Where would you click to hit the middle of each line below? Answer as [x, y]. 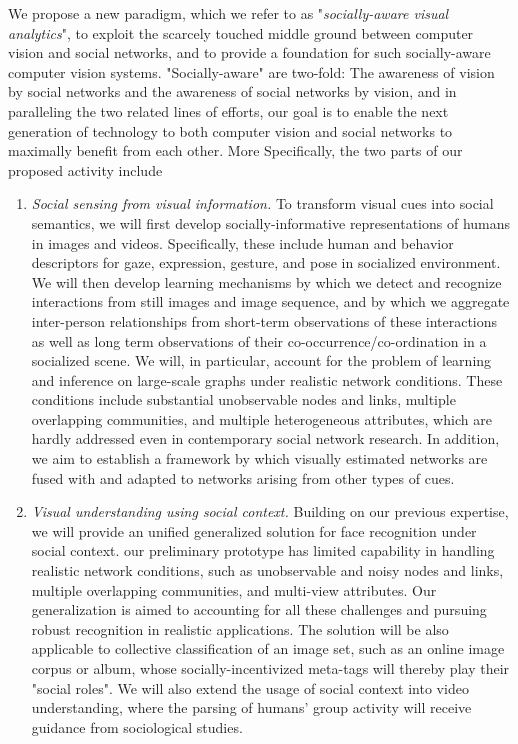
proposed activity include [85, 169]
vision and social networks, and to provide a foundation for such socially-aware [249, 52]
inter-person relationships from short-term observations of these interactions [264, 320]
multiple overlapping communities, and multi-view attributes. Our [234, 589]
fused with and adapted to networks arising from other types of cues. [243, 477]
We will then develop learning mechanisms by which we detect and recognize [266, 281]
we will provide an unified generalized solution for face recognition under [254, 530]
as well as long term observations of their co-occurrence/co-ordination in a [259, 340]
